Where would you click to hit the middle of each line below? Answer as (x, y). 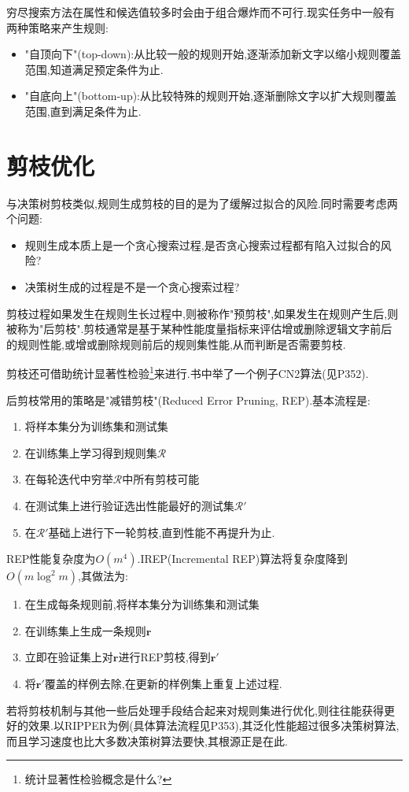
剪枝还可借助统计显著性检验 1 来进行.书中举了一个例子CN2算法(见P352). (188, 372)
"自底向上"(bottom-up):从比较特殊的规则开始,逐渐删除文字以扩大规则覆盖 (210, 96)
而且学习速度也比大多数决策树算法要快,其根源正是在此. (147, 740)
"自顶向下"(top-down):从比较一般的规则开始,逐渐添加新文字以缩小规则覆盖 (213, 54)
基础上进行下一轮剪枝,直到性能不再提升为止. (162, 532)
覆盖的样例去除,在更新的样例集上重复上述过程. (163, 684)
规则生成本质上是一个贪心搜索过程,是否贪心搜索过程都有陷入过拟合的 (203, 244)
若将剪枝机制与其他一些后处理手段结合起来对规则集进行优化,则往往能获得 (195, 710)
